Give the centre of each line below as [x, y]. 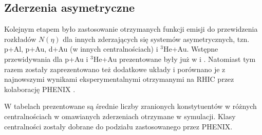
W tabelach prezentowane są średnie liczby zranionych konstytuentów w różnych [130, 106]
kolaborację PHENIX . [40, 89]
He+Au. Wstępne [191, 49]
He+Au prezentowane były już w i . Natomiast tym [174, 59]
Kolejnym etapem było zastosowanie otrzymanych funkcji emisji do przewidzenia [131, 29]
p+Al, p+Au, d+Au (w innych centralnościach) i [81, 49]
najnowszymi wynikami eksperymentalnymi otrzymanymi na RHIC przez [119, 79]
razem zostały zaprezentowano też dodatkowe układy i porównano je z [115, 69]
